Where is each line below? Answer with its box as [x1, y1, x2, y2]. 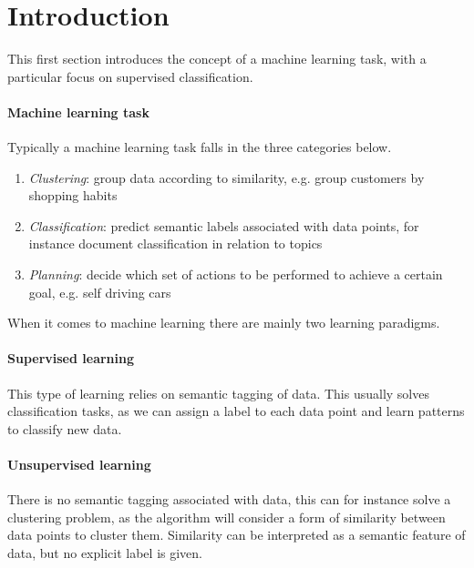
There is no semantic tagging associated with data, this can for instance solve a [7, 490, 451, 509]
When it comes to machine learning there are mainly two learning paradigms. [7, 313, 440, 332]
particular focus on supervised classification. [7, 66, 253, 86]
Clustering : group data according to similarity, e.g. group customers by [28, 167, 425, 187]
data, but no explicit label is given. [7, 543, 202, 563]
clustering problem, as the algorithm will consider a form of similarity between [7, 507, 446, 526]
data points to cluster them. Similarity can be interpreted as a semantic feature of [7, 525, 466, 544]
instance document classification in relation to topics [28, 234, 323, 253]
